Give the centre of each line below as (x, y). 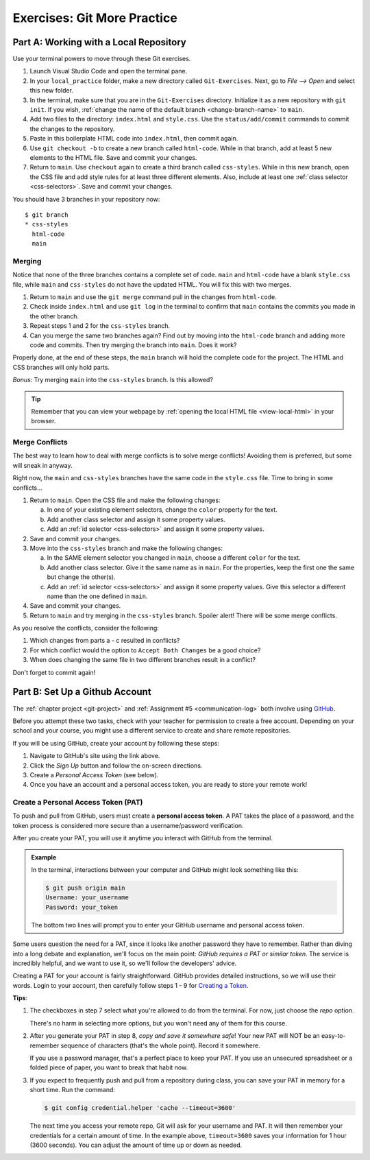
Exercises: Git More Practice (95, 18)
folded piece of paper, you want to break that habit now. (109, 1067)
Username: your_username (87, 898)
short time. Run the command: (73, 1090)
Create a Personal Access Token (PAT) (78, 803)
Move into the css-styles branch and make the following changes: (126, 548)
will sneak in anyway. (42, 465)
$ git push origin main (86, 888)
